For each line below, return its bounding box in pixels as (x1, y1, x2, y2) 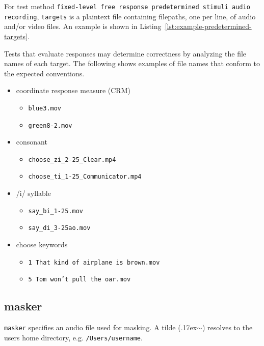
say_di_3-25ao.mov (28, 224, 91, 232)
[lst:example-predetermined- (165, 21, 252, 32)
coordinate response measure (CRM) (16, 85, 130, 96)
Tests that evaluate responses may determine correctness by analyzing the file (4, 48, 247, 59)
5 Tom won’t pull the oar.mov (28, 276, 131, 283)
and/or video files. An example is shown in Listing (4, 21, 162, 32)
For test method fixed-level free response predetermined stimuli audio (4, 1, 250, 11)
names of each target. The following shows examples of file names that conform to (4, 58, 260, 69)
